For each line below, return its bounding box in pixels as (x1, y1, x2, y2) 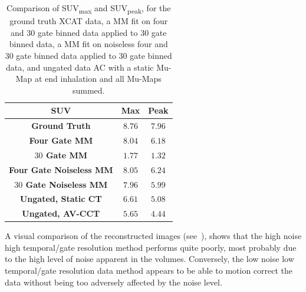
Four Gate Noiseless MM (9, 163, 113, 175)
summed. (72, 84, 105, 96)
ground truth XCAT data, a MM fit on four (9, 15, 168, 27)
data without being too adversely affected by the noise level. (5, 276, 222, 288)
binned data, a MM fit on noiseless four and (9, 38, 168, 50)
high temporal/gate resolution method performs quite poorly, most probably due (5, 241, 297, 253)
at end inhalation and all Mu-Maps (35, 72, 162, 85)
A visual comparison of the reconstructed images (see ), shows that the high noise (5, 230, 302, 242)
